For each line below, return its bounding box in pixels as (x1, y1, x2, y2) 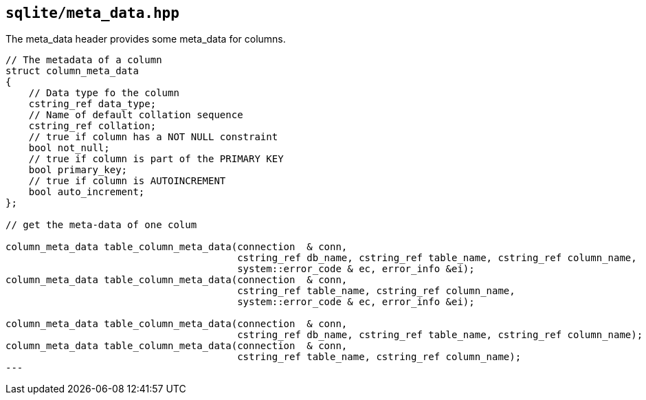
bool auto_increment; (28, 186, 145, 198)
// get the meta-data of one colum (5, 219, 197, 231)
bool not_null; (28, 142, 110, 154)
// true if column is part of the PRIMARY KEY (28, 153, 284, 165)
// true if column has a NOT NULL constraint (28, 131, 278, 143)
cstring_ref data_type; (28, 98, 157, 110)
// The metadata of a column (5, 54, 162, 66)
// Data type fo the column (28, 87, 179, 99)
